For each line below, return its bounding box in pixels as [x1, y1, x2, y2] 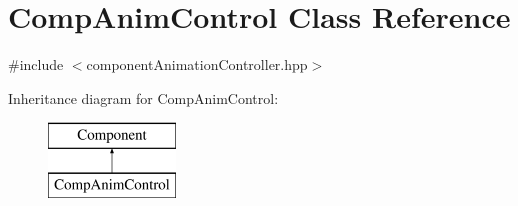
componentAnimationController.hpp [86, 54, 308, 75]
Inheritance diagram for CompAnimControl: [8, 87, 279, 108]
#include [8, 54, 64, 75]
